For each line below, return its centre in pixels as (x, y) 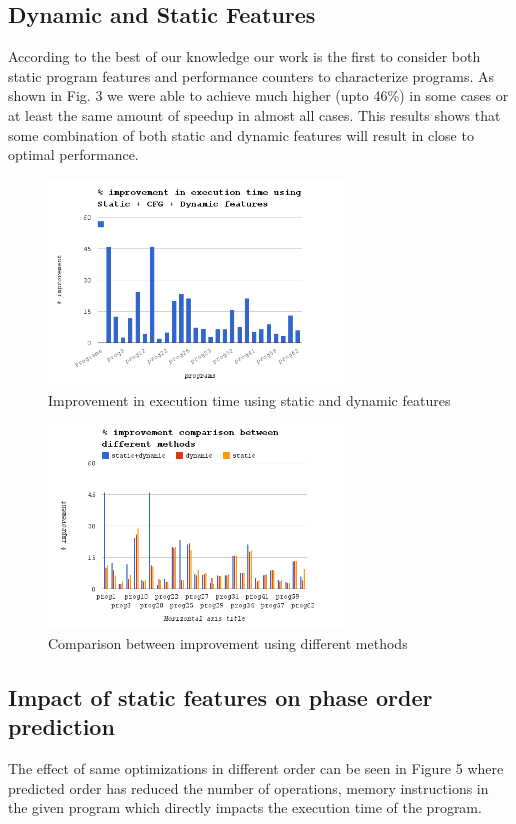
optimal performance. (73, 154)
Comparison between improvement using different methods (228, 643)
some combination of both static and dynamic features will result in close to (241, 134)
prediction (61, 726)
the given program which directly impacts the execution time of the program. (245, 807)
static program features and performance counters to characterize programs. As (251, 75)
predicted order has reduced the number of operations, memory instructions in (248, 787)
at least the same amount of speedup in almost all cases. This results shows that (254, 114)
